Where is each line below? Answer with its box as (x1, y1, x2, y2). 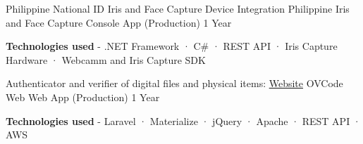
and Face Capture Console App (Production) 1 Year (6, 15, 232, 30)
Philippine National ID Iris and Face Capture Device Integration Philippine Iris (6, 1, 350, 15)
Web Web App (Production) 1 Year (6, 89, 160, 104)
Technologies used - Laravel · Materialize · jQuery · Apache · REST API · (6, 113, 361, 128)
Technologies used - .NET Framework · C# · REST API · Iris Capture (6, 39, 338, 53)
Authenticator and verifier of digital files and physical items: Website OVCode (6, 76, 343, 91)
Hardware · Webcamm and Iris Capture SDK (6, 52, 206, 67)
